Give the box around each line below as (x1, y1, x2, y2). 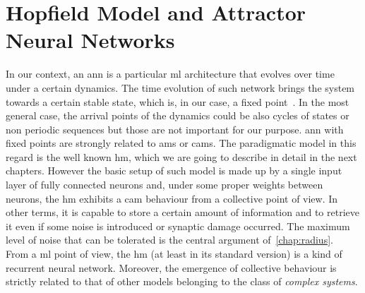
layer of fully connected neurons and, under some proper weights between (6, 177, 323, 192)
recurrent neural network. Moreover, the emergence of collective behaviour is (6, 260, 337, 275)
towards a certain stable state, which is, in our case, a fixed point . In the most (6, 94, 349, 109)
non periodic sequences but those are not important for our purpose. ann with (6, 121, 344, 136)
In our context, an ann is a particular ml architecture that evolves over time (6, 66, 335, 81)
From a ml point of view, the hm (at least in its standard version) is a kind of (6, 246, 342, 261)
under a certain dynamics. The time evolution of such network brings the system (6, 80, 355, 95)
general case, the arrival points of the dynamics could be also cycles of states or (6, 108, 349, 123)
